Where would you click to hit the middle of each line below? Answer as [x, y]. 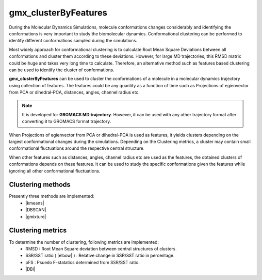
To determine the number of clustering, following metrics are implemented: [84, 242]
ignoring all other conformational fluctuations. [55, 171]
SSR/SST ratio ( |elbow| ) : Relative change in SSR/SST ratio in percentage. [100, 256]
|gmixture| [36, 217]
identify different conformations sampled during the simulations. [73, 41]
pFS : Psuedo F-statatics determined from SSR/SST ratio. [83, 262]
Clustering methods [40, 185]
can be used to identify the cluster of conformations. [62, 70]
